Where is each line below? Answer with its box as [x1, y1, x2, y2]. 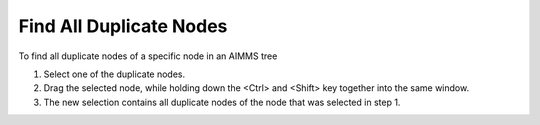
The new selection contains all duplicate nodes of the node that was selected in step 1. [43, 96, 401, 108]
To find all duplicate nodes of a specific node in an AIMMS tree [18, 50, 278, 62]
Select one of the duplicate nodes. [43, 68, 186, 80]
